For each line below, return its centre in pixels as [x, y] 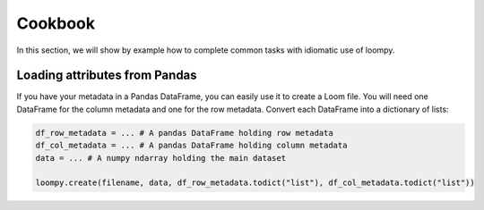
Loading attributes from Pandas [107, 76]
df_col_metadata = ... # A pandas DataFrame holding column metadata [191, 146]
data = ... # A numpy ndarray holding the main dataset [161, 158]
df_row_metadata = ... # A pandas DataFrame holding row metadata [184, 133]
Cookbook [56, 23]
